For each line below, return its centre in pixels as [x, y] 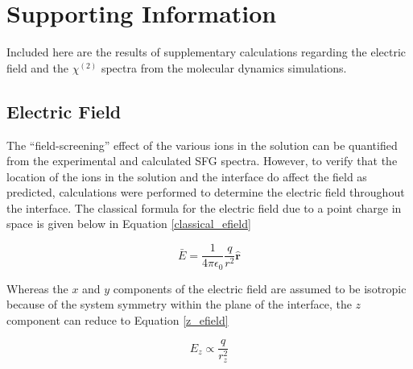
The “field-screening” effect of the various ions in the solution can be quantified [202, 145]
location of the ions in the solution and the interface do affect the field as [187, 176]
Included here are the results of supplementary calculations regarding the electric [206, 52]
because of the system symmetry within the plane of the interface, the [179, 304]
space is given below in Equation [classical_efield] [129, 224]
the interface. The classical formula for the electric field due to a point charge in [204, 207]
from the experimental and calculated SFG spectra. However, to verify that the [202, 161]
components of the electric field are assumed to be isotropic [260, 288]
